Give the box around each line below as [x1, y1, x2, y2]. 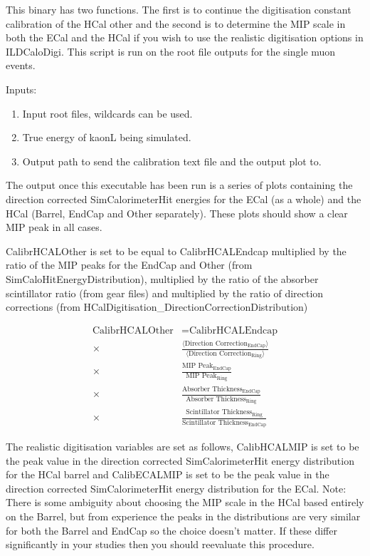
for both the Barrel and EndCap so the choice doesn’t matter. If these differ [6, 522, 337, 537]
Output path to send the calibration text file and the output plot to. [22, 153, 322, 168]
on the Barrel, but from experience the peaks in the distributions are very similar [6, 509, 361, 524]
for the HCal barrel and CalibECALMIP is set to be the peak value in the [6, 467, 329, 482]
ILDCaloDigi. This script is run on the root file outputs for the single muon [6, 43, 336, 58]
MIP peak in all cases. [6, 220, 102, 235]
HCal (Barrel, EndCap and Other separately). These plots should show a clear [6, 205, 348, 220]
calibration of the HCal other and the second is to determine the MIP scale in [6, 16, 346, 31]
